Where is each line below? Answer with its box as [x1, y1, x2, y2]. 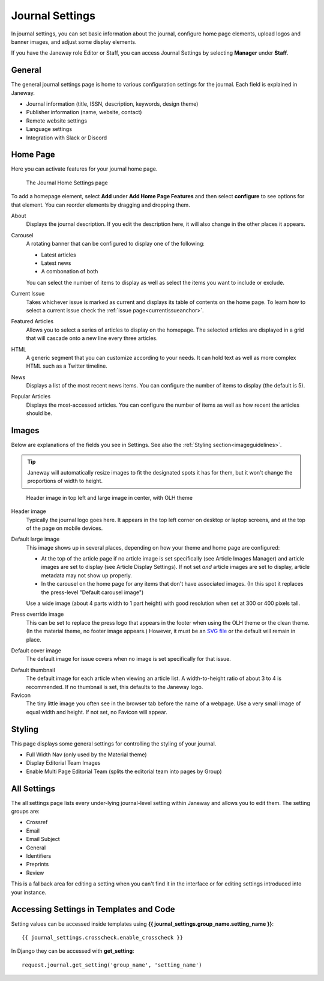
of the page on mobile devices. [26, 524, 103, 532]
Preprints [26, 861, 49, 868]
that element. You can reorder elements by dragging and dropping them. [11, 201, 190, 208]
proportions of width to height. [27, 478, 103, 485]
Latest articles [41, 251, 76, 258]
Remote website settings [26, 117, 87, 124]
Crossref [26, 819, 48, 826]
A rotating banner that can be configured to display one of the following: [26, 240, 205, 248]
